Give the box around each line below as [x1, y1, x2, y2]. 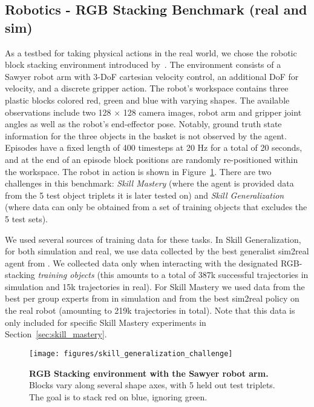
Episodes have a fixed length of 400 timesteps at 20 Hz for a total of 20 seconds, [5, 141, 303, 154]
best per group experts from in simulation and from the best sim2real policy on [5, 292, 299, 305]
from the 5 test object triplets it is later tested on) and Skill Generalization [5, 188, 284, 201]
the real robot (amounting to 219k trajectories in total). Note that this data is [5, 304, 295, 317]
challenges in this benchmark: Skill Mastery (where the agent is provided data [5, 177, 294, 190]
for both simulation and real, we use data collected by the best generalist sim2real [5, 245, 309, 257]
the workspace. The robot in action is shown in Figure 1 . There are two [5, 165, 272, 177]
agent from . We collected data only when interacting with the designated [5, 256, 278, 269]
